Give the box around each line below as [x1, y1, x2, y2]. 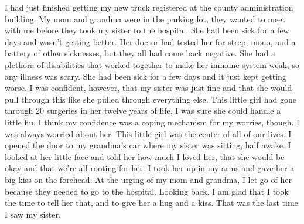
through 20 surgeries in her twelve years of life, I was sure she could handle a [5, 104, 281, 117]
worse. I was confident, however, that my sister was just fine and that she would [5, 82, 292, 94]
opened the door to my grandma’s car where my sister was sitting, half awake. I [5, 139, 291, 151]
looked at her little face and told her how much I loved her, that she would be [5, 150, 285, 162]
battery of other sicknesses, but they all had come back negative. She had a [5, 47, 275, 59]
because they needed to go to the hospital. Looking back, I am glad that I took [5, 185, 289, 197]
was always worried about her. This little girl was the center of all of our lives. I [5, 127, 292, 140]
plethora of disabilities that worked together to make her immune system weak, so [5, 58, 299, 70]
